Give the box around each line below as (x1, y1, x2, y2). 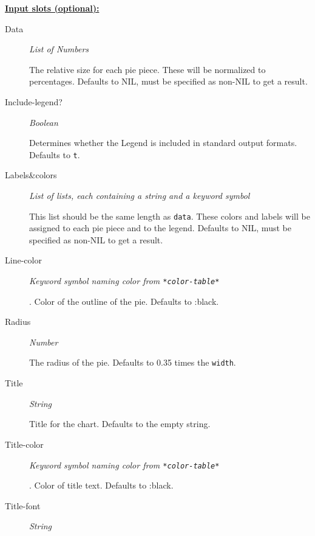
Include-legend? (5, 95, 63, 108)
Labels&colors (5, 169, 57, 181)
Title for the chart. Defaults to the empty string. (29, 417, 211, 430)
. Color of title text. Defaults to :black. (29, 479, 174, 492)
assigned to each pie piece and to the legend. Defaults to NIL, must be (29, 221, 291, 234)
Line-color (5, 254, 42, 266)
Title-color (5, 437, 44, 450)
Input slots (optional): (5, 2, 100, 14)
